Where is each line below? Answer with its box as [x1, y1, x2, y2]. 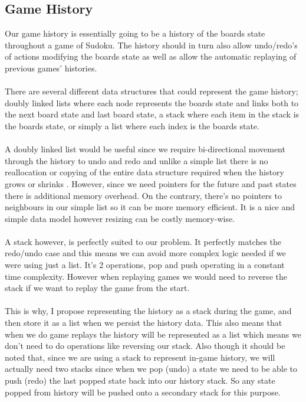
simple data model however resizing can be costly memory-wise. [5, 212, 235, 224]
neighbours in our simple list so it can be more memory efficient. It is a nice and [5, 201, 295, 213]
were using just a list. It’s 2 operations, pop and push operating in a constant [5, 259, 285, 271]
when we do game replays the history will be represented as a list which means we [5, 328, 301, 340]
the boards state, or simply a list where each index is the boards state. [5, 119, 259, 132]
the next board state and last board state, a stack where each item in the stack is [5, 108, 300, 120]
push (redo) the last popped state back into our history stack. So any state [5, 374, 275, 387]
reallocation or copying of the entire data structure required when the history [5, 166, 284, 178]
